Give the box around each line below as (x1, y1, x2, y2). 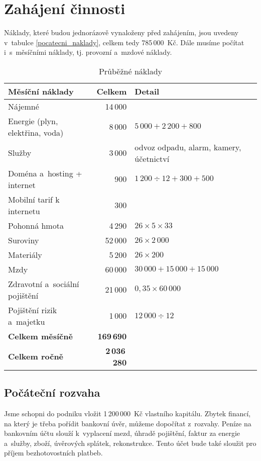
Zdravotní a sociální (8, 278, 79, 290)
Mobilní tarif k (8, 193, 60, 205)
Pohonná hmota (8, 219, 64, 231)
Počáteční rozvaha (4, 385, 100, 400)
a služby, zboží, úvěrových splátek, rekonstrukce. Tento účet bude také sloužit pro (4, 437, 256, 448)
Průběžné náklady (98, 65, 163, 77)
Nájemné (8, 100, 39, 112)
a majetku (8, 315, 45, 327)
